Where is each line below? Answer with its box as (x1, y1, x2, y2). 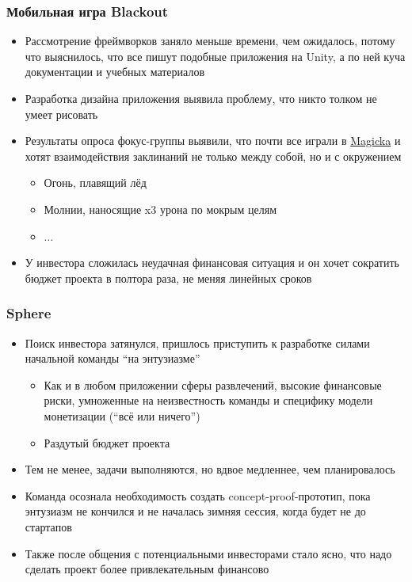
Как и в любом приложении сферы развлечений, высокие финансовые (44, 376, 382, 393)
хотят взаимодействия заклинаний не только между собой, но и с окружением (25, 147, 402, 164)
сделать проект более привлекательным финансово (25, 561, 269, 577)
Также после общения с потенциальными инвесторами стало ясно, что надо (25, 545, 392, 561)
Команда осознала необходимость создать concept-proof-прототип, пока (25, 487, 371, 504)
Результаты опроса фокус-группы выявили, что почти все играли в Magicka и (25, 132, 401, 149)
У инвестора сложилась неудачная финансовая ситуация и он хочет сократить (25, 254, 399, 271)
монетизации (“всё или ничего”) (44, 407, 200, 424)
